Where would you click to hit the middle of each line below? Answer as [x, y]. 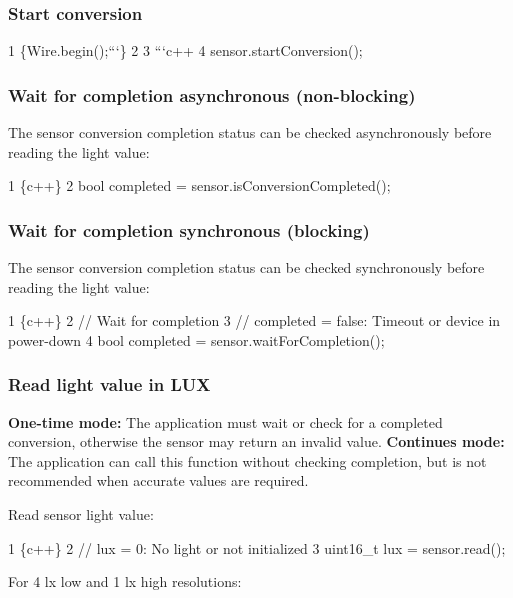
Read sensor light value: [81, 514]
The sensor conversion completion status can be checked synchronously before [246, 267]
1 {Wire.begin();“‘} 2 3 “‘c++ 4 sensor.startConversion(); [185, 50]
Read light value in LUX [109, 384]
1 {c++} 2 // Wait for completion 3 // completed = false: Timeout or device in [254, 320]
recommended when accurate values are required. [158, 480]
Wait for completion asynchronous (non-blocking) [212, 94]
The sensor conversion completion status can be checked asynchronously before [250, 132]
